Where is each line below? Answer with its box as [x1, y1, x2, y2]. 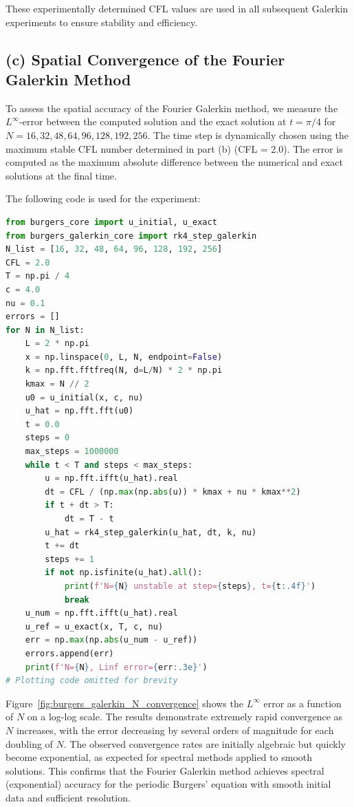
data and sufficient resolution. [5, 790, 131, 804]
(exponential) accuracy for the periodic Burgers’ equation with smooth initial [5, 777, 331, 791]
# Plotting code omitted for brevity [5, 676, 178, 686]
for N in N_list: [5, 325, 85, 335]
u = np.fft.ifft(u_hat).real [45, 473, 178, 484]
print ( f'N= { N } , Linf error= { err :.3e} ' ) [25, 662, 208, 672]
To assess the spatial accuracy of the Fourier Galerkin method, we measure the [5, 100, 338, 115]
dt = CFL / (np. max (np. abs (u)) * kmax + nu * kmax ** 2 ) [45, 486, 301, 497]
